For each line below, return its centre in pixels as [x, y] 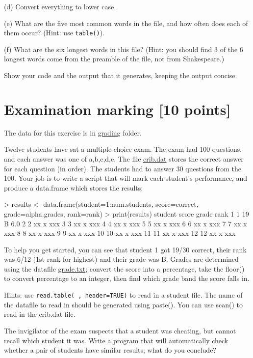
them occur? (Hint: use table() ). [54, 33]
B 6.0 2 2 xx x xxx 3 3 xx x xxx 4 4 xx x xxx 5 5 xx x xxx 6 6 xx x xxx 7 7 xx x [126, 223]
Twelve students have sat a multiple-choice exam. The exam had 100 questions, [123, 149]
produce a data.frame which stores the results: [74, 187]
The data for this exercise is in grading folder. [73, 132]
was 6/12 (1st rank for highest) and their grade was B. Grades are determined [121, 259]
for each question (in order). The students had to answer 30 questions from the [123, 168]
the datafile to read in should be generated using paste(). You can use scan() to [123, 304]
